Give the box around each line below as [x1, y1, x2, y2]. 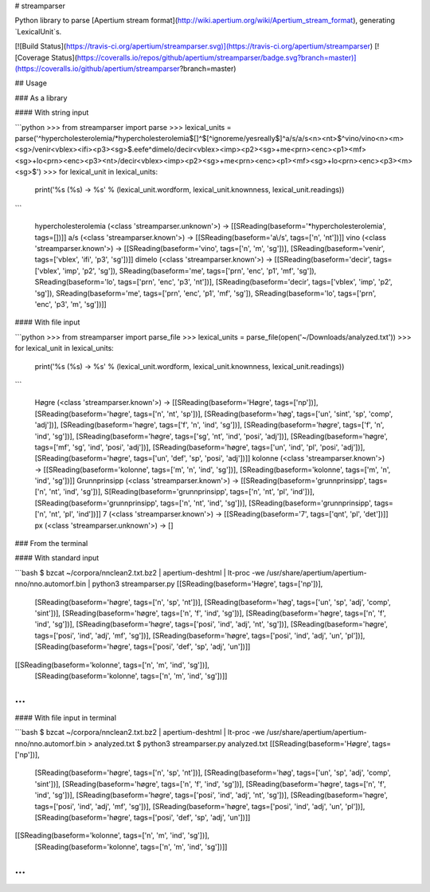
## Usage [14, 78, 48, 88]
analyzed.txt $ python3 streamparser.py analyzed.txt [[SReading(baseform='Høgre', [94, 738, 370, 749]
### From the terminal [14, 539, 88, 548]
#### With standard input [14, 553, 100, 563]
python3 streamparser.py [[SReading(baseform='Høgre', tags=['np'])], [92, 579, 323, 589]
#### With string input [14, 108, 89, 117]
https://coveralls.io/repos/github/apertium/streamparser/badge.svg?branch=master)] [76, 53, 357, 62]
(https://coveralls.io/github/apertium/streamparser [14, 64, 181, 73]
